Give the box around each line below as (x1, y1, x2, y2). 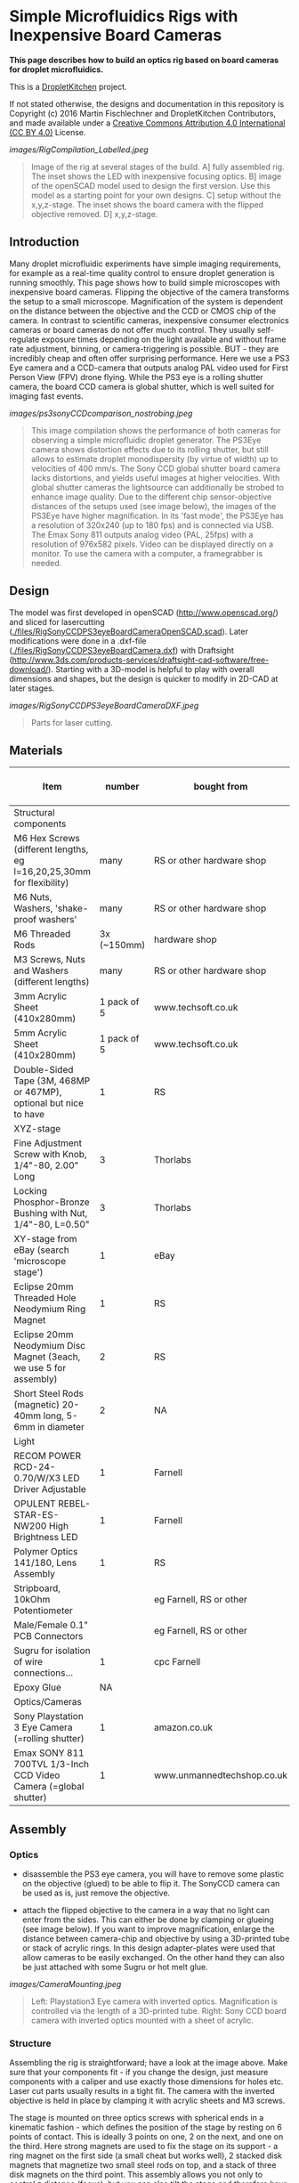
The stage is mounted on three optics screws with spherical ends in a (9, 2113, 264, 2123)
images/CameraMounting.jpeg (9, 1979, 122, 1990)
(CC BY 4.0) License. (9, 126, 86, 137)
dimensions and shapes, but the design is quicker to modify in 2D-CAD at (9, 673, 279, 684)
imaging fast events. (9, 390, 84, 402)
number (105, 781, 140, 793)
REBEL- (57, 1497, 91, 1510)
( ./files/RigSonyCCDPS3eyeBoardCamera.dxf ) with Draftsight (9, 645, 234, 655)
